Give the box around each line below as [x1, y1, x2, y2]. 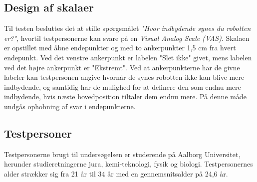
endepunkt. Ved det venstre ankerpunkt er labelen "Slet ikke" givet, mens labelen [4, 52, 252, 62]
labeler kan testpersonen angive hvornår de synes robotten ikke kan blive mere [4, 72, 245, 82]
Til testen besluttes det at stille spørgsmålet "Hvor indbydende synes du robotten [4, 23, 251, 33]
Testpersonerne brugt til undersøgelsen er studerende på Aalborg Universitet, [4, 149, 241, 159]
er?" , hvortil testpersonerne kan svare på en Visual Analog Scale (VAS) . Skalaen [4, 32, 250, 43]
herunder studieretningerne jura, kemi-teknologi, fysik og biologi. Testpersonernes [4, 159, 253, 169]
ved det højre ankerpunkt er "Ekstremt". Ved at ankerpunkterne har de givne [4, 62, 240, 72]
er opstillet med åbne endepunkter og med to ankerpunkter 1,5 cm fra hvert [4, 42, 236, 53]
